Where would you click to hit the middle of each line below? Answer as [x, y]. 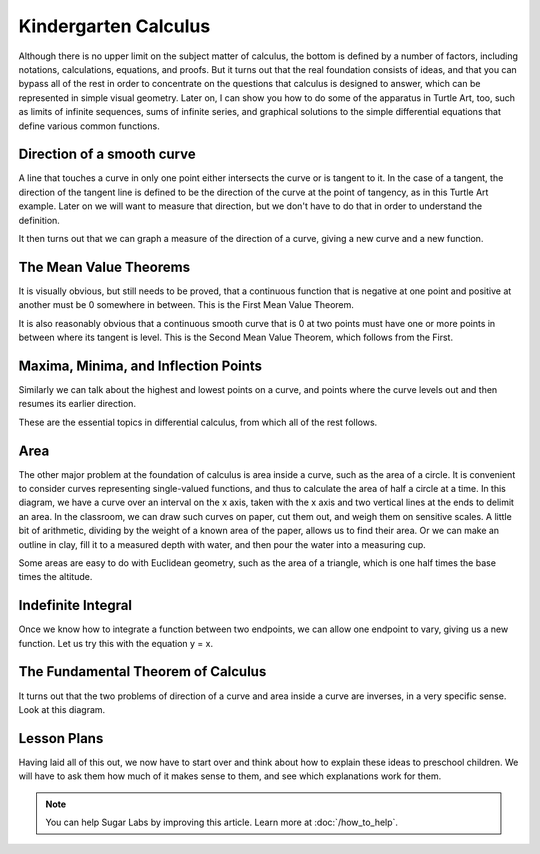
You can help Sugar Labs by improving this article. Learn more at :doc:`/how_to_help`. [222, 822]
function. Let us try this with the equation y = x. [116, 643]
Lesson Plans [61, 738]
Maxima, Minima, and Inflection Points [140, 365]
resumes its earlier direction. [77, 404]
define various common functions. [89, 126]
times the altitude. [55, 577]
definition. [39, 220]
